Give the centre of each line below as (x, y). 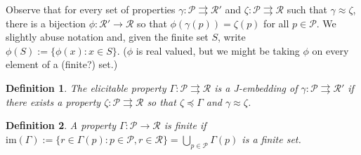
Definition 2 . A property (61, 125)
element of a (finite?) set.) (62, 64)
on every (330, 50)
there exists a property (53, 101)
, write (232, 37)
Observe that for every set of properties (91, 9)
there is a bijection (46, 23)
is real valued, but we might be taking (218, 50)
